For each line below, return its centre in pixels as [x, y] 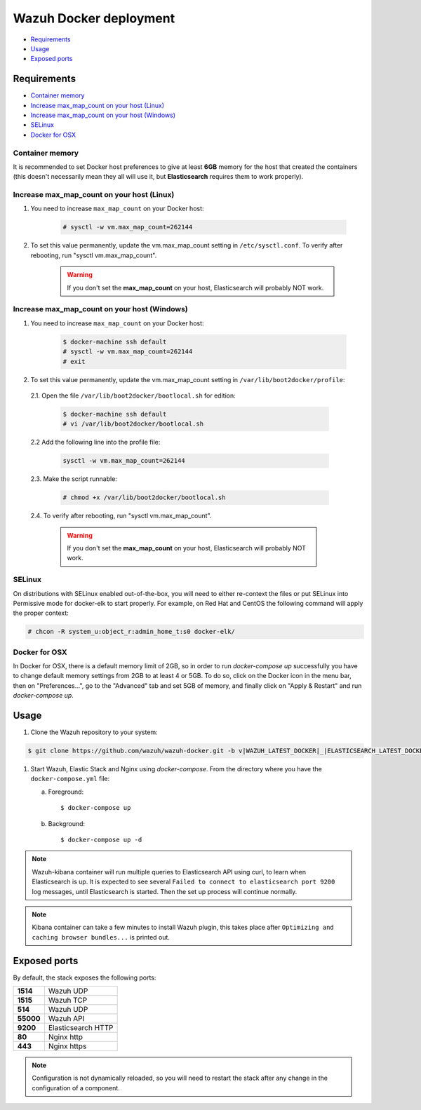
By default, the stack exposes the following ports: [85, 977]
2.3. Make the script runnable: [74, 479]
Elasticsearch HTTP [81, 1028]
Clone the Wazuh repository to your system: [94, 732]
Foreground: [66, 792]
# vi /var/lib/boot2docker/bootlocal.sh [133, 424]
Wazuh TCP [68, 1001]
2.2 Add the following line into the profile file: [95, 442]
